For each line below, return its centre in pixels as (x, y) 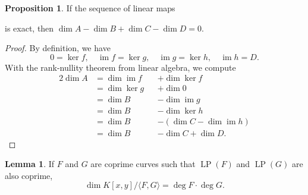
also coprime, (29, 175)
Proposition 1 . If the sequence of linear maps (90, 8)
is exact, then (29, 28)
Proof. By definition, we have (58, 48)
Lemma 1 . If (30, 164)
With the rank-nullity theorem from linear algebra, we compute (120, 67)
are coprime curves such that (143, 164)
